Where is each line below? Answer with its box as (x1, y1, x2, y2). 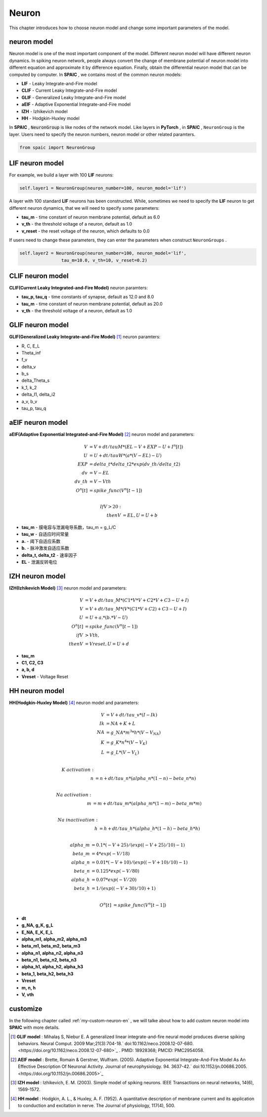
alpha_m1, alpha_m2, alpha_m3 (21, 936, 87, 942)
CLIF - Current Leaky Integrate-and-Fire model (21, 87, 117, 94)
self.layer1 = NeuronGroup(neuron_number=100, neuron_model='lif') (19, 185, 187, 191)
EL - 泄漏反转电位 (21, 559, 57, 565)
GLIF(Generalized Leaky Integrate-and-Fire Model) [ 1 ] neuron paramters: (9, 334, 161, 340)
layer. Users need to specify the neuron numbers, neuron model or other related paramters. (9, 131, 195, 137)
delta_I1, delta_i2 (21, 392, 55, 398)
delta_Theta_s (21, 377, 50, 384)
